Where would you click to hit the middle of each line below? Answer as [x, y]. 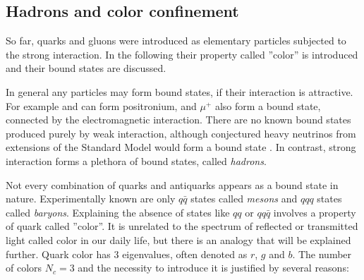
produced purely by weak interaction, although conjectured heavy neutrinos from [181, 133]
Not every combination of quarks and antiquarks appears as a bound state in [172, 184]
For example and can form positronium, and [101, 105]
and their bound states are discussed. [86, 68]
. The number [322, 254]
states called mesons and [244, 199]
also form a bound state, [268, 105]
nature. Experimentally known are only [91, 199]
